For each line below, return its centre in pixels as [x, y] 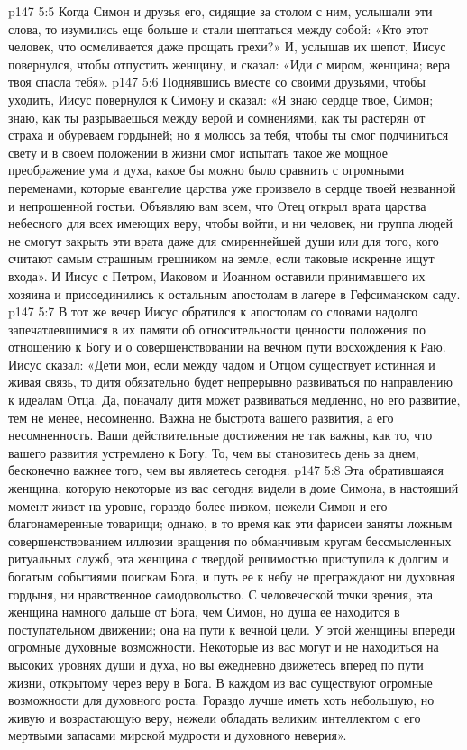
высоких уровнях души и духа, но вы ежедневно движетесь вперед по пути [216, 664]
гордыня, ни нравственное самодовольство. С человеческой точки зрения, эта [220, 594]
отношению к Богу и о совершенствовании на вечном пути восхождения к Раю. [227, 347]
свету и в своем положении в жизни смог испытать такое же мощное [198, 152]
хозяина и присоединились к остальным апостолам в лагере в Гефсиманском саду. [234, 293]
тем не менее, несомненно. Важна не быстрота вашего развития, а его [201, 417]
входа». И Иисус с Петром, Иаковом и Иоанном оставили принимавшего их [217, 275]
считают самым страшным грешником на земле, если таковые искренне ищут [221, 258]
